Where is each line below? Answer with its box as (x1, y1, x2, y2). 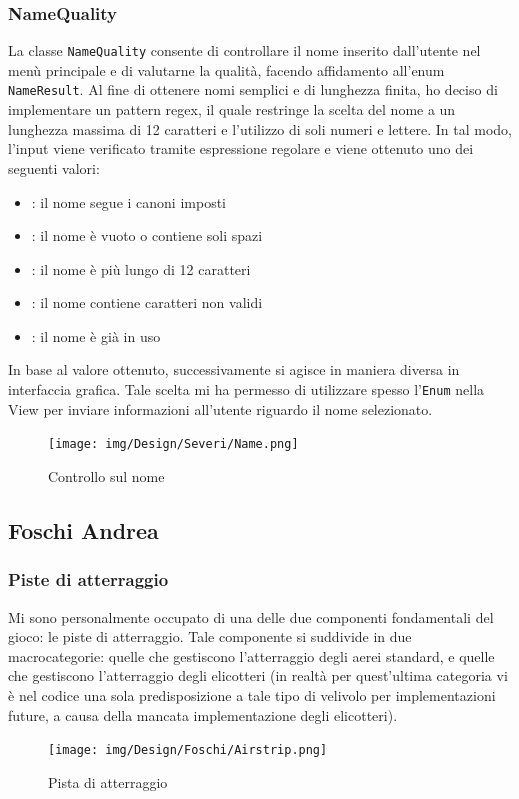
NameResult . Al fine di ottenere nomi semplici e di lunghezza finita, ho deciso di (8, 79, 498, 100)
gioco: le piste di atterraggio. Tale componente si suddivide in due (8, 626, 412, 647)
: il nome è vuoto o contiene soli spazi (31, 225, 263, 246)
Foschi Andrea (8, 514, 159, 545)
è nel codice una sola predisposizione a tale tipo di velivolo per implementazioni (8, 684, 496, 705)
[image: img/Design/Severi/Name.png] (48, 437, 299, 452)
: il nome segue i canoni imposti (31, 191, 226, 212)
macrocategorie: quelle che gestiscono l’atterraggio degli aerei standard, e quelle (8, 645, 495, 666)
